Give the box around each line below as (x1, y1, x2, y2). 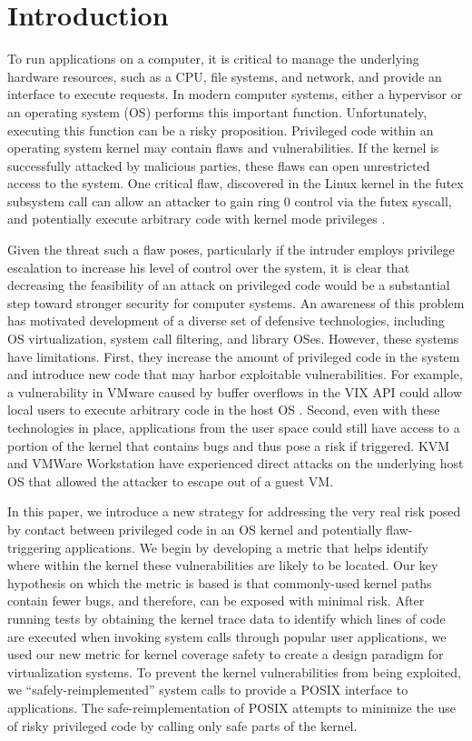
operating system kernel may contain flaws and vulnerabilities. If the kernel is (7, 138, 439, 157)
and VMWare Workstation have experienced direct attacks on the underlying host (7, 454, 464, 473)
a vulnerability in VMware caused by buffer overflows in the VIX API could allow (7, 382, 463, 401)
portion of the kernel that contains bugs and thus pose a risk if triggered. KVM (7, 436, 450, 455)
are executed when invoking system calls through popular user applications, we (7, 626, 447, 646)
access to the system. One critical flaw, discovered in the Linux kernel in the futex (7, 174, 464, 193)
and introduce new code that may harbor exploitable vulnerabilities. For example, (7, 365, 463, 384)
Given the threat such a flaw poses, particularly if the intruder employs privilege (7, 240, 455, 259)
